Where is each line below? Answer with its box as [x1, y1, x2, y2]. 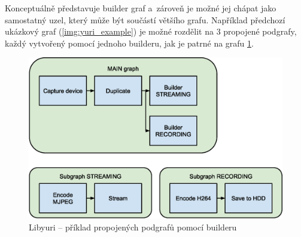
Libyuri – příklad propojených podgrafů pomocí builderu [29, 220, 237, 233]
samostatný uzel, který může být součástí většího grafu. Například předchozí [5, 13, 285, 26]
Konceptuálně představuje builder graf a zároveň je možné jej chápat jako [5, 2, 276, 14]
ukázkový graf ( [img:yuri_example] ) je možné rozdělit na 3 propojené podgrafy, [5, 25, 297, 38]
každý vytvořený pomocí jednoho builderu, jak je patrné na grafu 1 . [5, 36, 254, 49]
